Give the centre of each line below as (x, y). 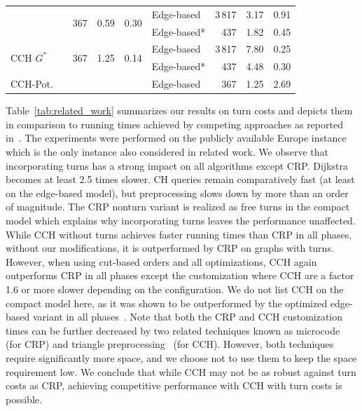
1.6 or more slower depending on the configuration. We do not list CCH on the (175, 289)
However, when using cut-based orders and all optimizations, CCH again (161, 261)
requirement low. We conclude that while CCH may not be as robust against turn (181, 371)
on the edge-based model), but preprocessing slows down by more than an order (177, 193)
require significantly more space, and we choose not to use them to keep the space (181, 357)
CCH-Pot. (32, 84)
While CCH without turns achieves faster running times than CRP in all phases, (179, 234)
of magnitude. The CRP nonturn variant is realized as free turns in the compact (178, 207)
